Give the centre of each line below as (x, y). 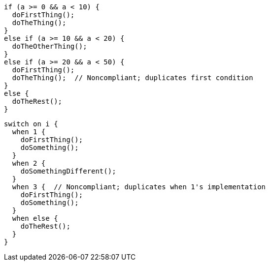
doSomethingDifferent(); (68, 171)
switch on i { (31, 124)
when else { (35, 218)
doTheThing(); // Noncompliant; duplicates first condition (133, 78)
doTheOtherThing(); (50, 46)
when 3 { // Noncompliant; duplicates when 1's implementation (139, 187)
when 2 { (29, 163)
